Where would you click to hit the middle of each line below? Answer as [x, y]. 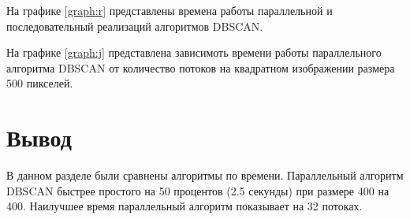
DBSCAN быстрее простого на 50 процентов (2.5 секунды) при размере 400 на [198, 190]
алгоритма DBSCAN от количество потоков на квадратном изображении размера [201, 67]
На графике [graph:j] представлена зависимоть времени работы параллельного [194, 52]
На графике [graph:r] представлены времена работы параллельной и [170, 10]
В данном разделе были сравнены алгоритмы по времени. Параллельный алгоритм [205, 175]
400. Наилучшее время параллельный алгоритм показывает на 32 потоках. [184, 206]
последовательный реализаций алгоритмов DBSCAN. [135, 26]
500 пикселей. [40, 83]
